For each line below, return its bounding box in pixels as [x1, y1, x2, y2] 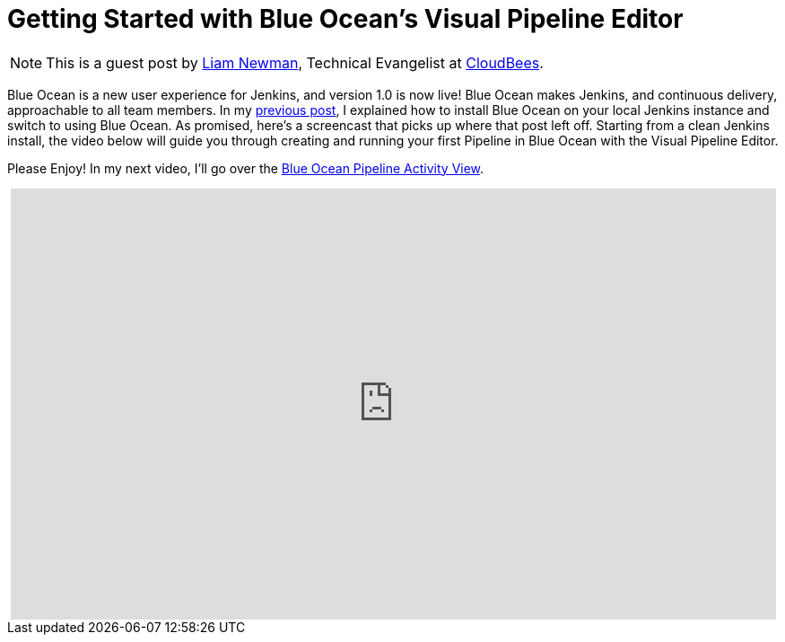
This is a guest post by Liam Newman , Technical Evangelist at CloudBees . [46, 53, 544, 72]
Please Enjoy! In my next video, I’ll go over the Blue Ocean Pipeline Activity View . [7, 160, 484, 176]
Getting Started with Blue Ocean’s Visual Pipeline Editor [7, 4, 684, 34]
